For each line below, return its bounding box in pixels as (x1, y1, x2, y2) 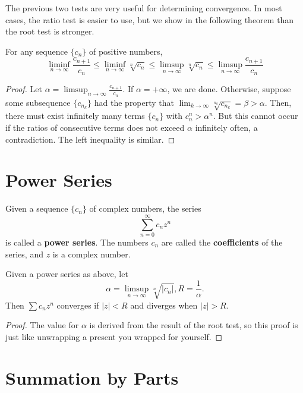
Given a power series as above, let (5, 268, 128, 280)
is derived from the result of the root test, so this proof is (89, 319, 298, 331)
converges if (56, 298, 99, 311)
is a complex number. (52, 247, 131, 260)
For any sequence (5, 45, 68, 57)
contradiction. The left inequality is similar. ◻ (5, 133, 175, 145)
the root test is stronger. (5, 25, 94, 37)
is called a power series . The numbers (5, 235, 149, 248)
